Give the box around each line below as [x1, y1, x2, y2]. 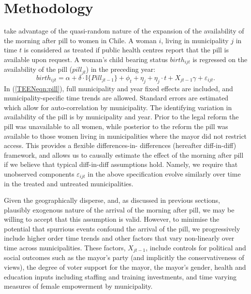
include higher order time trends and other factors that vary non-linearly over [4, 233, 235, 243]
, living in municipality [161, 35, 229, 45]
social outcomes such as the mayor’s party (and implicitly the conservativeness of [4, 252, 244, 262]
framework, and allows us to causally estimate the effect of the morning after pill [4, 149, 244, 160]
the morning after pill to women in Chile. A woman [4, 35, 157, 45]
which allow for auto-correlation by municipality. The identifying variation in [4, 102, 232, 112]
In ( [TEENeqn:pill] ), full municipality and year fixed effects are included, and [4, 83, 233, 93]
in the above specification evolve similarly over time [88, 168, 241, 179]
